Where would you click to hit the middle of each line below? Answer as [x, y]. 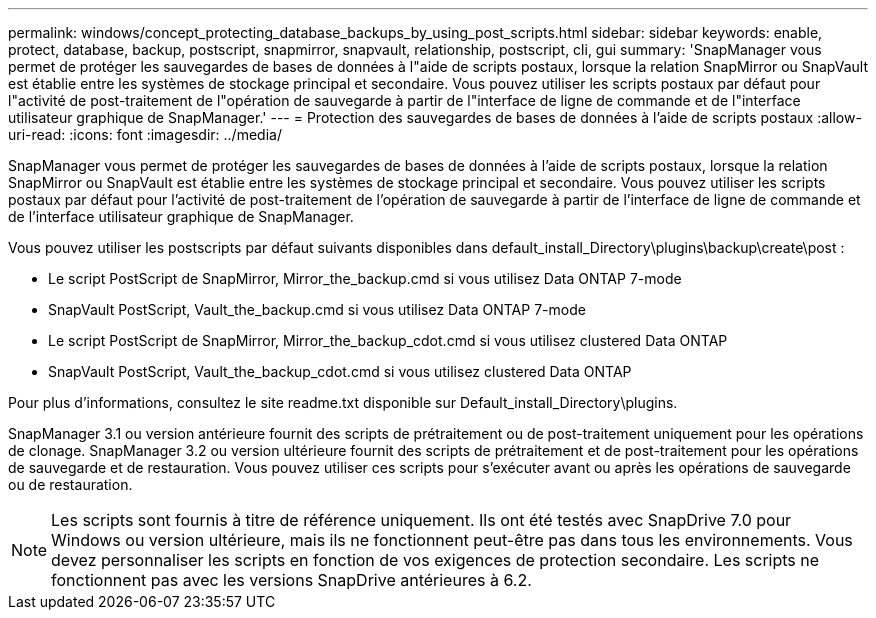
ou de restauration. [70, 484]
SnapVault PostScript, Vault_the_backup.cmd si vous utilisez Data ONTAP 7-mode [317, 309]
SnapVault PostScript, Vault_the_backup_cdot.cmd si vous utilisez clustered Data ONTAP [340, 371]
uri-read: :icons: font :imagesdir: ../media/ [145, 134]
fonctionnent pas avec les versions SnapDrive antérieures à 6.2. [291, 580]
